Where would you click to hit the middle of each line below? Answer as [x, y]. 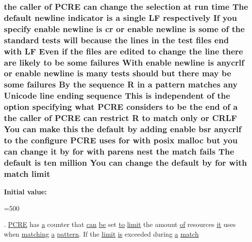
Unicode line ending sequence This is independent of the [117, 95]
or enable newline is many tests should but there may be [118, 73]
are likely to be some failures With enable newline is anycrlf [124, 62]
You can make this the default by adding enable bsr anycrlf [123, 129]
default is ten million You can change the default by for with [126, 162]
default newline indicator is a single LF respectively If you [120, 17]
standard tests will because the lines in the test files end [117, 40]
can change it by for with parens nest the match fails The [119, 151]
